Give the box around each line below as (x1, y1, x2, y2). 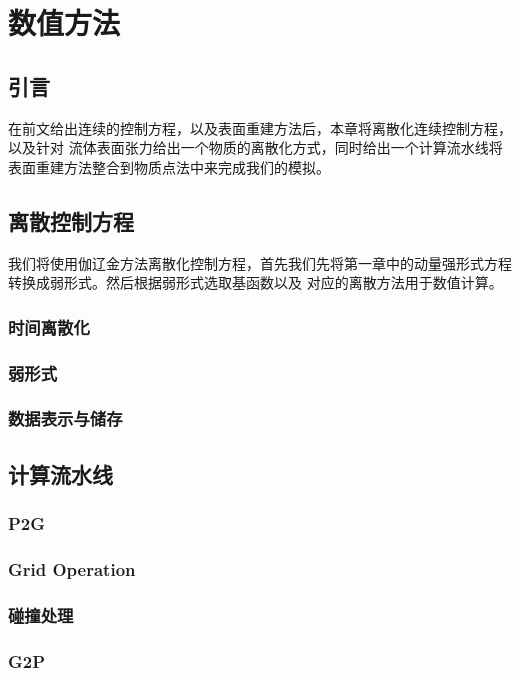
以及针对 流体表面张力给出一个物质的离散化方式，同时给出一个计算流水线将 (8, 137, 503, 158)
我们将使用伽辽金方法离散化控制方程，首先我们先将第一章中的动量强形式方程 (8, 252, 512, 273)
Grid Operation (8, 556, 136, 581)
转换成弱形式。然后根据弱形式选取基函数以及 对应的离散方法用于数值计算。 (8, 272, 503, 293)
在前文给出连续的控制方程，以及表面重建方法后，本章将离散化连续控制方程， (8, 117, 512, 138)
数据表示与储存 (8, 406, 123, 431)
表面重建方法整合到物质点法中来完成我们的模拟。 (8, 156, 330, 177)
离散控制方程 (8, 205, 134, 236)
